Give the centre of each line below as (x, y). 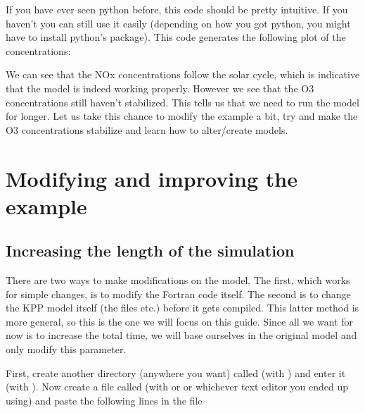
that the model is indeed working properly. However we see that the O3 (160, 88)
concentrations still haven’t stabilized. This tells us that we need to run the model (182, 102)
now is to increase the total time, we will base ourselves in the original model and (181, 335)
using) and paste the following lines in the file (104, 400)
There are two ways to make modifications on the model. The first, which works (178, 280)
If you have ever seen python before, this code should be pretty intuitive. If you (177, 9)
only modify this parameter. (66, 349)
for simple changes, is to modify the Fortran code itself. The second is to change (178, 294)
